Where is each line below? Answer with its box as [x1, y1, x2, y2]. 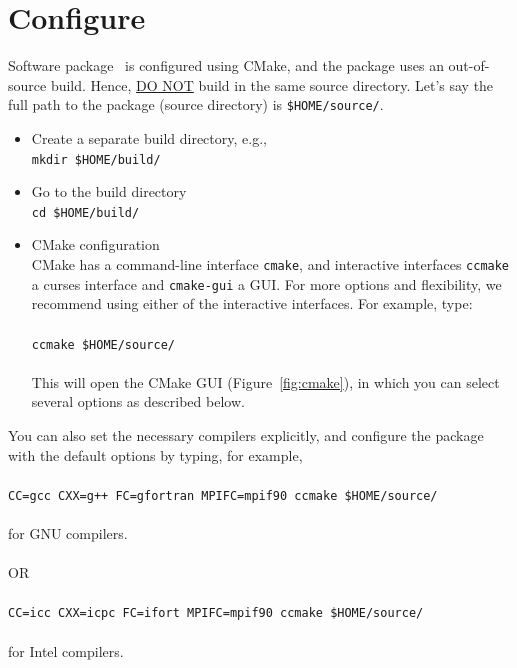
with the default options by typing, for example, [8, 444, 303, 465]
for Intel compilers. [8, 640, 124, 661]
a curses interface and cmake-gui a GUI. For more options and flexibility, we [31, 273, 502, 294]
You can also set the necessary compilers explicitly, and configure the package [8, 425, 484, 445]
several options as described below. [31, 391, 245, 412]
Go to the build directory [31, 181, 187, 202]
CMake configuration [31, 234, 160, 255]
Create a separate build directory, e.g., [31, 127, 267, 148]
